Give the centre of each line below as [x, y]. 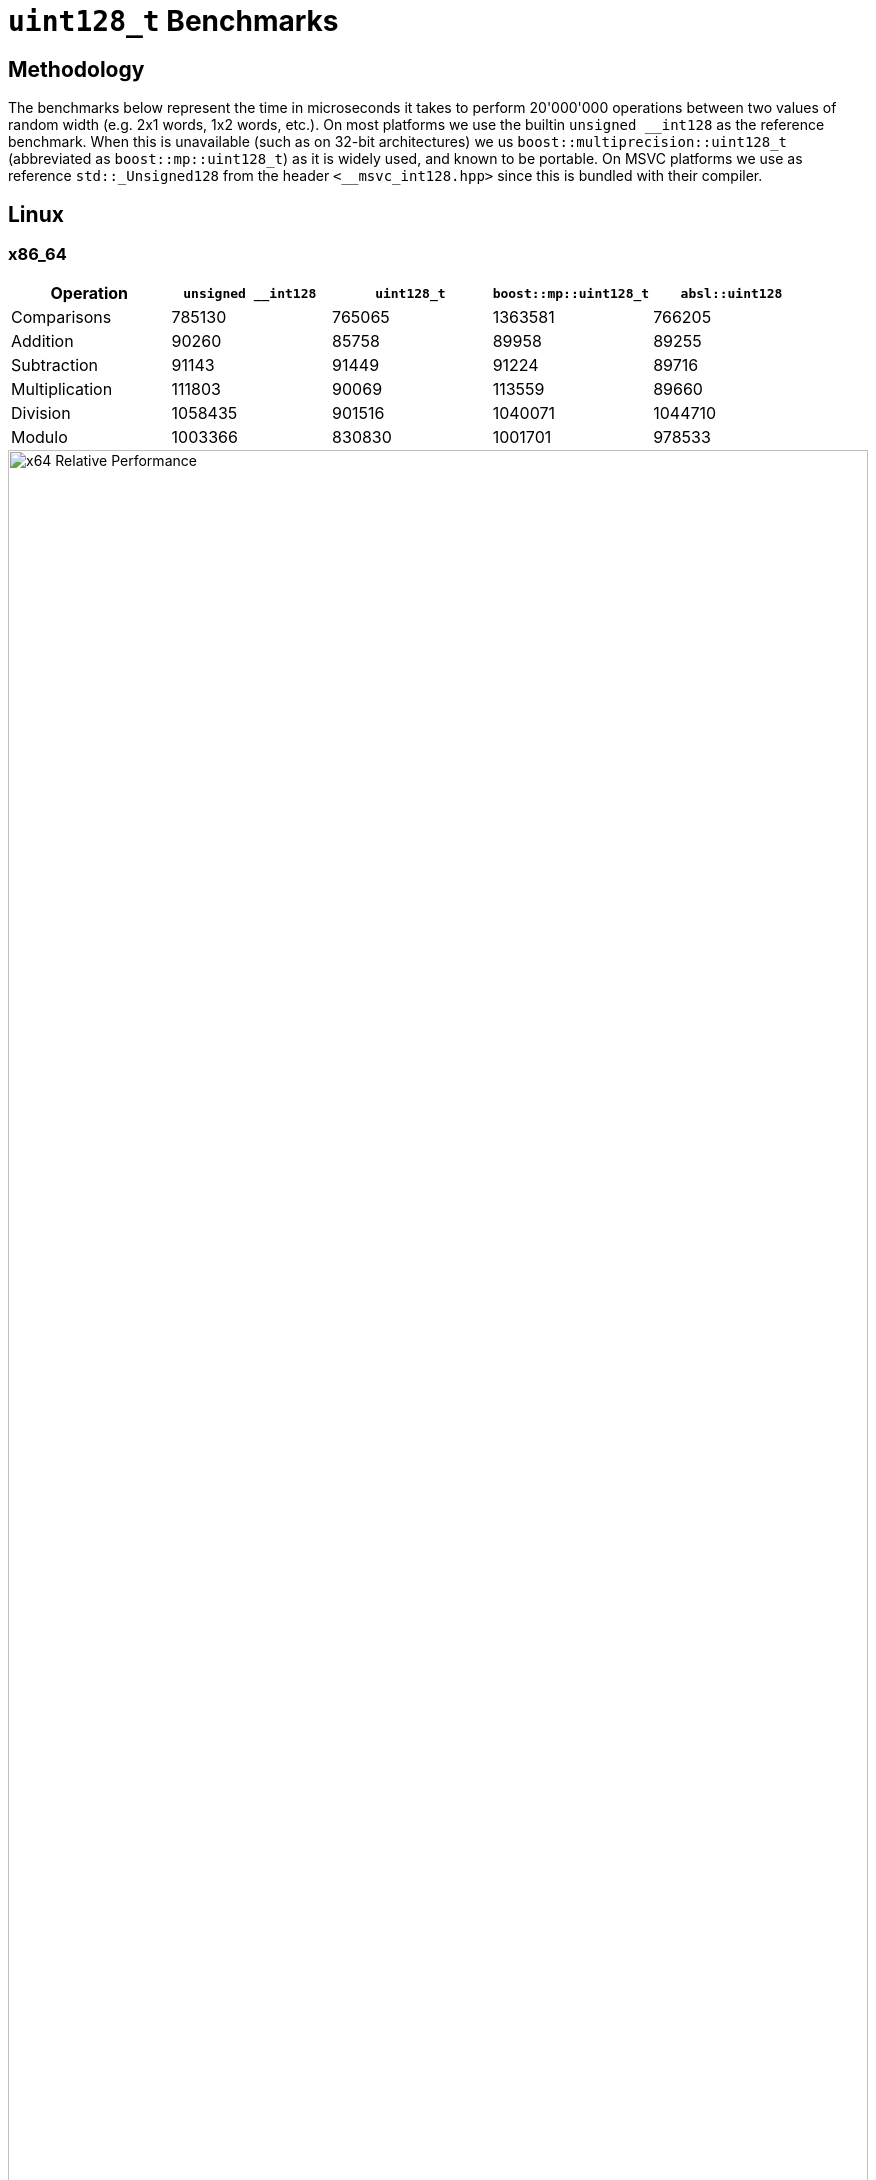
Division [41, 413]
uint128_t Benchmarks [173, 21]
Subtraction [55, 365]
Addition [42, 341]
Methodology [76, 69]
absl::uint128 [731, 293]
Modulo [39, 437]
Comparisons [61, 317]
